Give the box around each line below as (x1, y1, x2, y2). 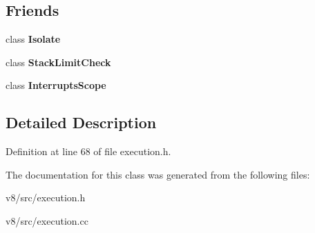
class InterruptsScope (6, 78, 106, 92)
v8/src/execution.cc (6, 213, 88, 227)
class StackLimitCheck (6, 54, 111, 69)
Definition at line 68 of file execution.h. (6, 144, 171, 159)
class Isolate (6, 32, 61, 46)
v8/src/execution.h (6, 190, 86, 205)
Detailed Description (6, 112, 157, 133)
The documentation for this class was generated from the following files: (6, 167, 310, 181)
